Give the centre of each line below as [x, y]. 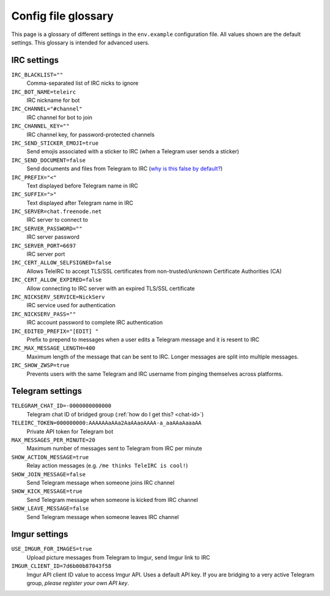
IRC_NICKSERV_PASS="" [44, 314]
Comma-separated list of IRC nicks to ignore [82, 83]
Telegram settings [47, 391]
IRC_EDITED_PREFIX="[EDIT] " [55, 331]
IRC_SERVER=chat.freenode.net [57, 212]
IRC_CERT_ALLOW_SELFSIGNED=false [61, 263]
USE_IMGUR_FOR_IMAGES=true [52, 549]
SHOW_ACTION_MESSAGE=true [50, 457]
